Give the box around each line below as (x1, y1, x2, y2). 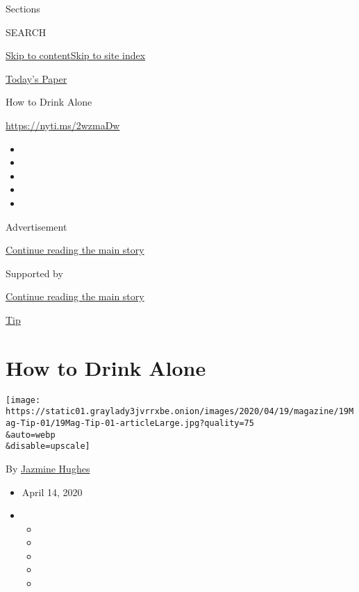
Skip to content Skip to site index (6, 48, 146, 63)
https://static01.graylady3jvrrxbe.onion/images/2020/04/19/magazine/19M (6, 406, 354, 417)
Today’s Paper (6, 71, 67, 85)
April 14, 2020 (22, 484, 83, 499)
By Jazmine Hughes (6, 461, 90, 475)
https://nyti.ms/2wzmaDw (6, 117, 120, 132)
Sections (6, 1, 40, 15)
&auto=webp (6, 429, 56, 440)
